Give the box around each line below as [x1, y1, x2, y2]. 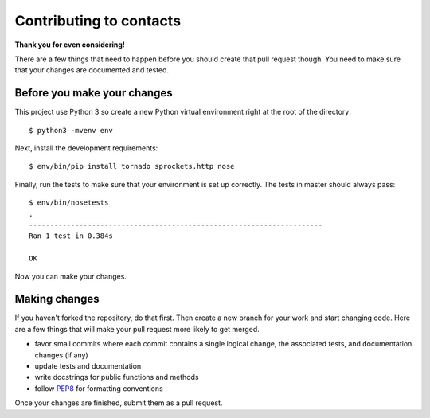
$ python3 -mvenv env [29, 126, 113, 135]
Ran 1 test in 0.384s [29, 232, 113, 240]
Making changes [14, 292, 100, 306]
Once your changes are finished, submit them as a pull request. [14, 398, 223, 408]
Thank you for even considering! [14, 40, 125, 49]
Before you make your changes [14, 86, 173, 100]
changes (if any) [34, 350, 89, 360]
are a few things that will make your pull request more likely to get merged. [14, 324, 260, 334]
